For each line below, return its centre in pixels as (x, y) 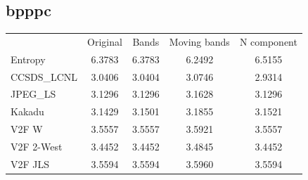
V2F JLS (30, 163)
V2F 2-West (37, 147)
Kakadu (27, 111)
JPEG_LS (33, 94)
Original (105, 41)
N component (268, 41)
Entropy (28, 59)
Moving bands (199, 41)
